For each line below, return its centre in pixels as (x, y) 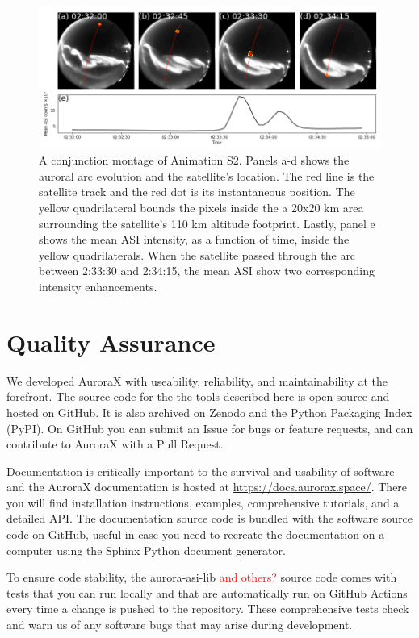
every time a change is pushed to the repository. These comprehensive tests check (208, 609)
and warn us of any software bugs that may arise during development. (180, 625)
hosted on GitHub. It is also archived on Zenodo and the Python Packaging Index (209, 412)
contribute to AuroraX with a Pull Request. (115, 444)
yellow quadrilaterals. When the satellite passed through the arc (197, 254)
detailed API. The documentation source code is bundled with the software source (210, 518)
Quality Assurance (111, 342)
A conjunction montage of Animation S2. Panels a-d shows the (194, 160)
